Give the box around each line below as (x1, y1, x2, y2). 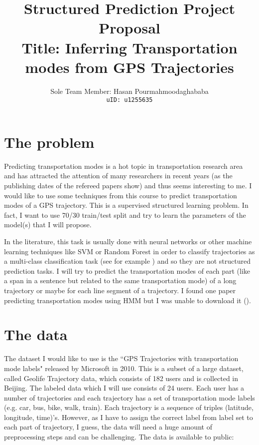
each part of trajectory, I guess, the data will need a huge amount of (4, 422, 212, 432)
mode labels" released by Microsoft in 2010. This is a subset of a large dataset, (4, 363, 244, 373)
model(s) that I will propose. (4, 219, 92, 230)
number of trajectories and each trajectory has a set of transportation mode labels (4, 392, 255, 403)
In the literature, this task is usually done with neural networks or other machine (4, 236, 252, 247)
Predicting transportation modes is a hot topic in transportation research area (4, 160, 243, 171)
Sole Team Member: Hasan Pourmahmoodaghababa (50, 85, 209, 96)
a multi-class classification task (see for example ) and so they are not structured (4, 256, 251, 266)
